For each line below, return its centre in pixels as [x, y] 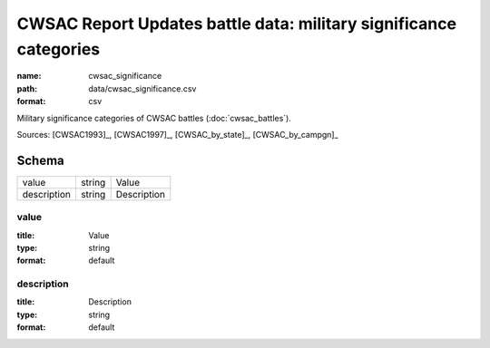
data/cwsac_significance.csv [142, 88]
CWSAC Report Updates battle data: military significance [237, 24]
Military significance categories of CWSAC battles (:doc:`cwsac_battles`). [154, 118]
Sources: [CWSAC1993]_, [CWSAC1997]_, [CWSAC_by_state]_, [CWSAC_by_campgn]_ [178, 134]
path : [27, 88]
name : [29, 76]
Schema [41, 160]
